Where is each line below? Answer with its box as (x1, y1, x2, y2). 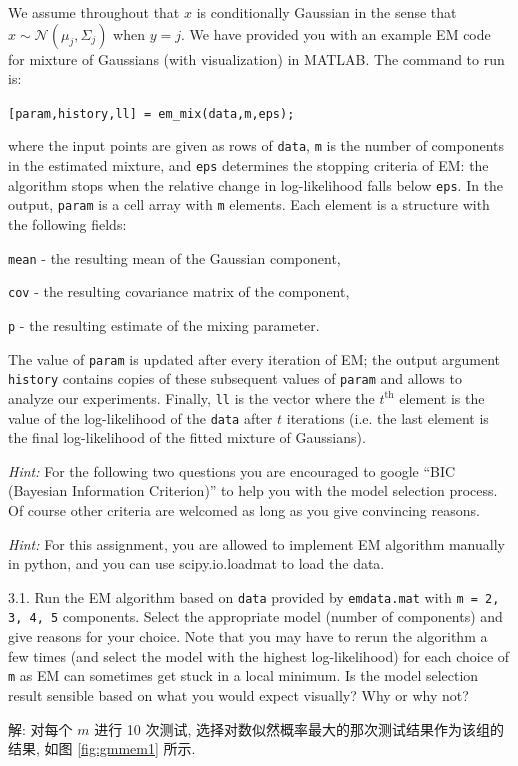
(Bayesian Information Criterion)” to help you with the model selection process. (8, 480, 498, 501)
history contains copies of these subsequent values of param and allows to (8, 368, 462, 389)
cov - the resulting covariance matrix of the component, (8, 281, 350, 302)
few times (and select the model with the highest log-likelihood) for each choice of (8, 645, 510, 666)
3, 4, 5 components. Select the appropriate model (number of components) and (8, 606, 503, 627)
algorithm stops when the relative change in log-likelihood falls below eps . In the (8, 174, 504, 195)
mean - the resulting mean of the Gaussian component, (8, 247, 341, 268)
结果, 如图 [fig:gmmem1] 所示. (8, 738, 196, 759)
